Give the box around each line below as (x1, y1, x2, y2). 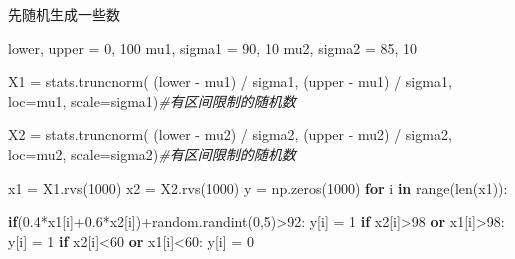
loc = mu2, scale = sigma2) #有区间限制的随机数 (8, 143, 296, 164)
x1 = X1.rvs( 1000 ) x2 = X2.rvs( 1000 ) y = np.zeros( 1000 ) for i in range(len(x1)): (8, 177, 508, 198)
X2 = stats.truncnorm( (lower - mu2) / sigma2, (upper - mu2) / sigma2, (8, 124, 452, 145)
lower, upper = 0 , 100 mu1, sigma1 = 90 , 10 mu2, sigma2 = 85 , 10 (8, 37, 418, 58)
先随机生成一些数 (8, 4, 120, 24)
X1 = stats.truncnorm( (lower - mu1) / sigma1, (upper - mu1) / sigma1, (8, 71, 452, 92)
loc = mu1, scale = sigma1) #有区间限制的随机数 (8, 90, 296, 111)
